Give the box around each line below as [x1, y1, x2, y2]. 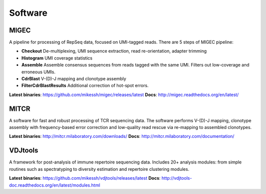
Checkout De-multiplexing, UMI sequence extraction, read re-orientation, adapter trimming [21, 48, 207, 54]
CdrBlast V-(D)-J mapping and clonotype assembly [21, 76, 127, 82]
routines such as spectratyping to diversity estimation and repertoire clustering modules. [9, 166, 190, 172]
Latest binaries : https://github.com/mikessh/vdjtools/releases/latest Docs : [9, 175, 161, 181]
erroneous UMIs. [21, 69, 56, 75]
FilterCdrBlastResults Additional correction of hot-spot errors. [21, 83, 149, 89]
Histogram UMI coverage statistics [21, 55, 93, 61]
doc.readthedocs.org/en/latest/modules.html [9, 182, 100, 188]
